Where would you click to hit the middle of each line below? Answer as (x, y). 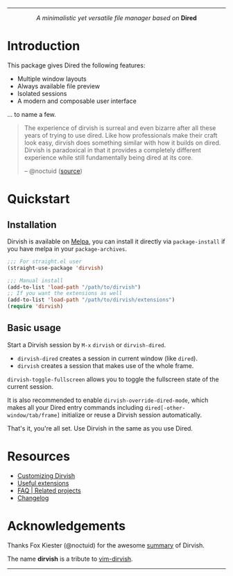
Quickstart (39, 199)
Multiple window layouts (52, 79)
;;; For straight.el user (44, 262)
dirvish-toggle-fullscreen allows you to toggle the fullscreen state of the (113, 379)
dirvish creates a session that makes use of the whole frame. (105, 365)
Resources (39, 457)
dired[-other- (165, 408)
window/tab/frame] (34, 415)
